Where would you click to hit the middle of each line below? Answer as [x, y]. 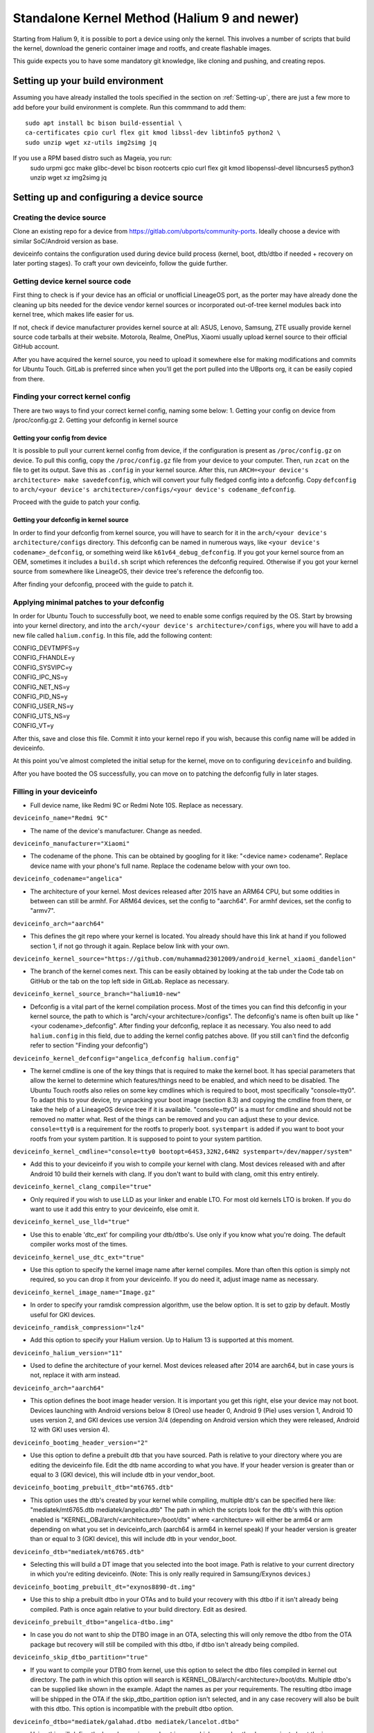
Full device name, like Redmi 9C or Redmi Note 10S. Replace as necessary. [137, 805]
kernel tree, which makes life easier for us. [73, 315]
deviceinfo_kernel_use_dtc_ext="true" [79, 1257]
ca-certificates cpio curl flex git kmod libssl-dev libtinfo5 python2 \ [153, 133]
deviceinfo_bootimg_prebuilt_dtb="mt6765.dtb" [93, 1488]
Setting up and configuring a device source [108, 197]
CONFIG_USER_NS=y [43, 706]
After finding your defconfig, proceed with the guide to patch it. [103, 584]
